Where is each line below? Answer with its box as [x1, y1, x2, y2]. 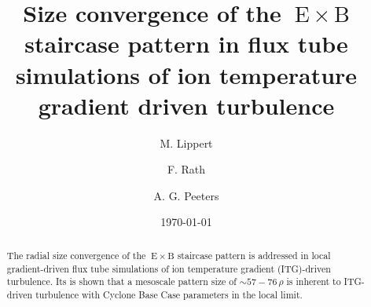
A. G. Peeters [153, 187, 219, 203]
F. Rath [167, 161, 206, 177]
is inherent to [286, 275, 341, 288]
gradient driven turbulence [38, 89, 335, 121]
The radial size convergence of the [6, 248, 146, 261]
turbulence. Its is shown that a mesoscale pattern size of [6, 275, 237, 288]
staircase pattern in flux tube [24, 27, 348, 60]
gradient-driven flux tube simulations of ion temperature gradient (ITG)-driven [6, 261, 331, 275]
